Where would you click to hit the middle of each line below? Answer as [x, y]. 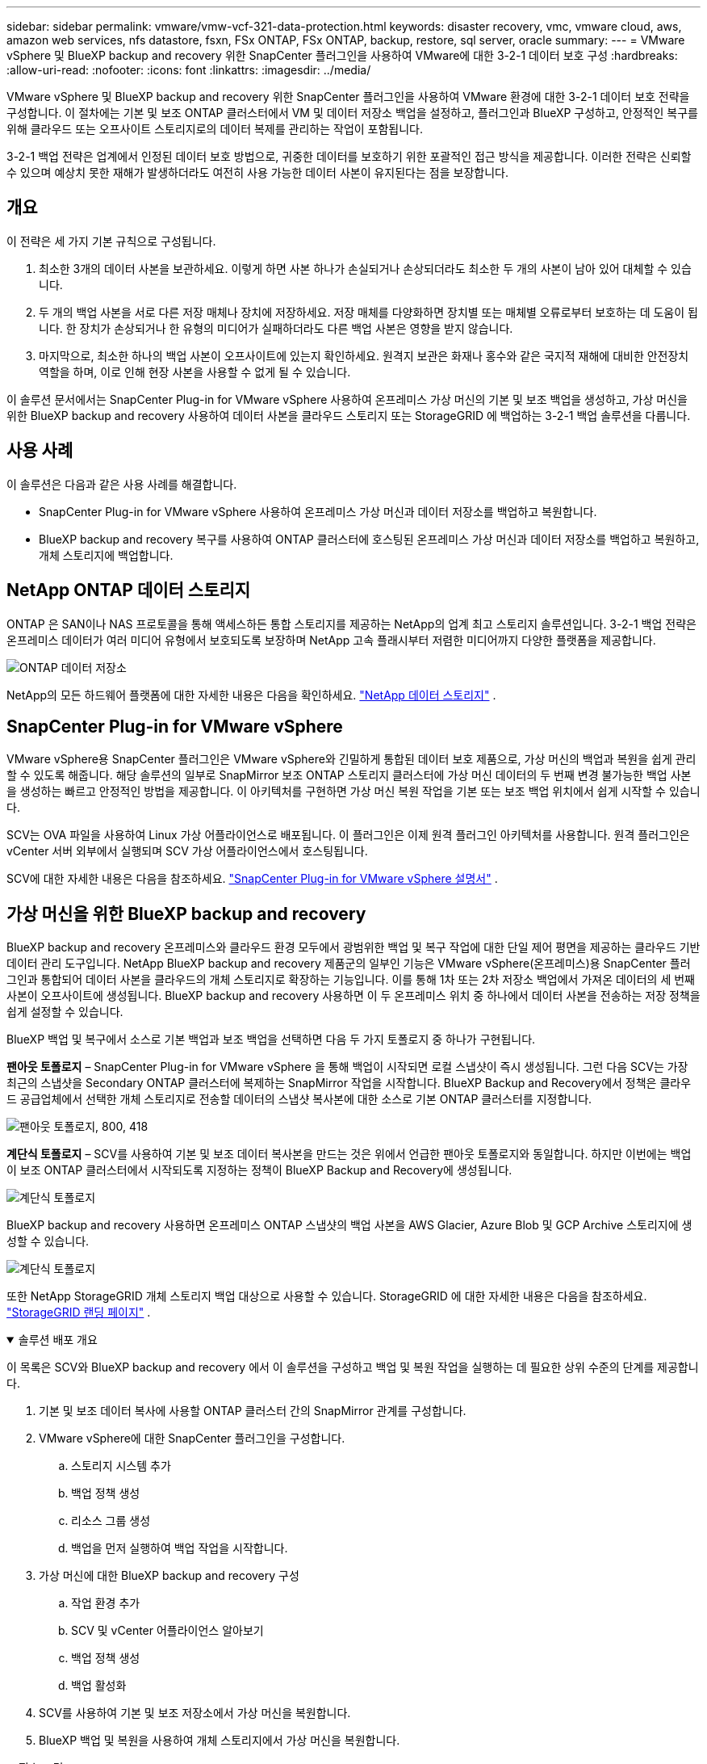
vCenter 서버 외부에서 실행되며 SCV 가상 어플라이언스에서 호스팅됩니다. [187, 851]
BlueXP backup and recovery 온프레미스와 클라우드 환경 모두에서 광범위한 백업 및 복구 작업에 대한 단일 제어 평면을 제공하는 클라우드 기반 [353, 947]
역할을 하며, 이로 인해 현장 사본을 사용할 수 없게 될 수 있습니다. [195, 372]
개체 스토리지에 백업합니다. [106, 555]
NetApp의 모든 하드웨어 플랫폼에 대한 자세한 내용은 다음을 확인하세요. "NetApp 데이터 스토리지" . [251, 695]
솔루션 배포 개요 [58, 1340]
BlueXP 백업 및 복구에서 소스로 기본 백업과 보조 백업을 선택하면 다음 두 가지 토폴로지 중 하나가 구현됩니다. [271, 1039]
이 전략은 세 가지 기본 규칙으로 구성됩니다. [111, 241]
